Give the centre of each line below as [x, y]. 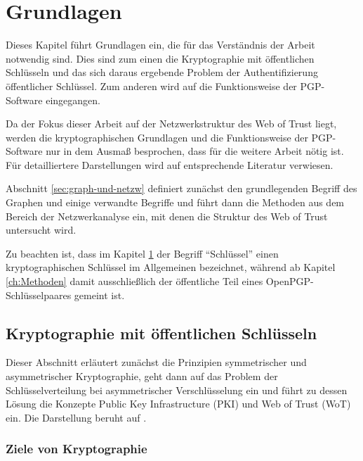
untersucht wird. [41, 230]
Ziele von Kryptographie [77, 449]
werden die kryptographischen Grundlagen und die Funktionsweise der [157, 137]
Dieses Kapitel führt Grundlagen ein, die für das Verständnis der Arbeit [160, 45]
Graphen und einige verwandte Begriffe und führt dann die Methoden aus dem [175, 202]
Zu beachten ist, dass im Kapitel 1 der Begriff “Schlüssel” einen [142, 253]
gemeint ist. [99, 295]
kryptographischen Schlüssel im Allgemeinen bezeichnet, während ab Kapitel [171, 267]
